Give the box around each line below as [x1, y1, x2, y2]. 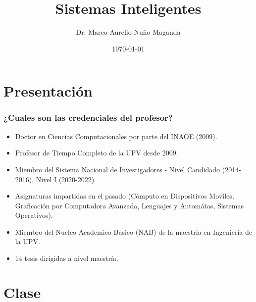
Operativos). [15, 210, 53, 220]
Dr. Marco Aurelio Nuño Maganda [76, 27, 181, 37]
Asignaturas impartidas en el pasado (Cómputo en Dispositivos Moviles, [15, 191, 234, 201]
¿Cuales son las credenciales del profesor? [3, 111, 173, 124]
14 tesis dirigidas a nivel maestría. [15, 253, 118, 263]
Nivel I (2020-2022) [36, 174, 95, 184]
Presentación [3, 81, 93, 101]
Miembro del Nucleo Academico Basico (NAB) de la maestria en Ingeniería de [15, 226, 252, 237]
